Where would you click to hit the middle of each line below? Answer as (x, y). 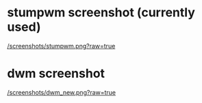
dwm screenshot (56, 74)
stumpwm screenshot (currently (101, 13)
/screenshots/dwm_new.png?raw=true (62, 92)
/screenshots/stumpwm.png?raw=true (61, 46)
